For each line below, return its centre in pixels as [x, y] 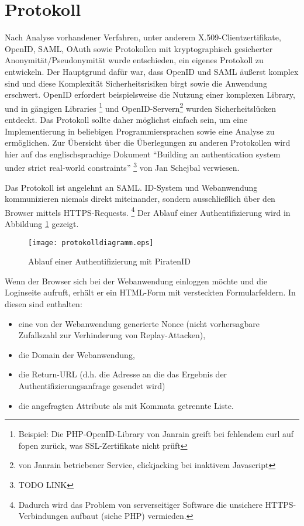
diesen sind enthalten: [44, 304]
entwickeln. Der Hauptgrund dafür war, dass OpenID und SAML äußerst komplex [152, 71]
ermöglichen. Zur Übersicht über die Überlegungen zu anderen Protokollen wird [148, 142]
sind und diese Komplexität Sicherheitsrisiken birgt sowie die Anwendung [136, 83]
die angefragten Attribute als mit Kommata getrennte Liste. [126, 405]
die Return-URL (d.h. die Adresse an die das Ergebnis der [123, 374]
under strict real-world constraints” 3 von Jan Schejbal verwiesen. [122, 166]
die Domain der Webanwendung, [77, 354]
